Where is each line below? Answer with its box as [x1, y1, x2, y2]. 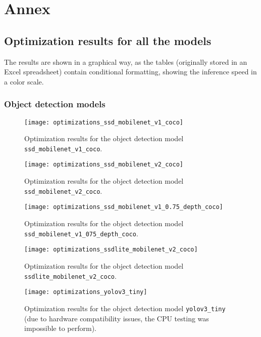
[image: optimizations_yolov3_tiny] [24, 288, 147, 296]
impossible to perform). [24, 323, 96, 333]
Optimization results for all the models [4, 32, 212, 48]
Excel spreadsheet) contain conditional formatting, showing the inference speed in [4, 66, 257, 77]
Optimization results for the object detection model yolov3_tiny [24, 303, 226, 313]
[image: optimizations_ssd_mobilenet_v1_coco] [24, 118, 183, 126]
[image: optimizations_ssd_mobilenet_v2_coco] [24, 161, 183, 168]
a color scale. [4, 76, 44, 87]
